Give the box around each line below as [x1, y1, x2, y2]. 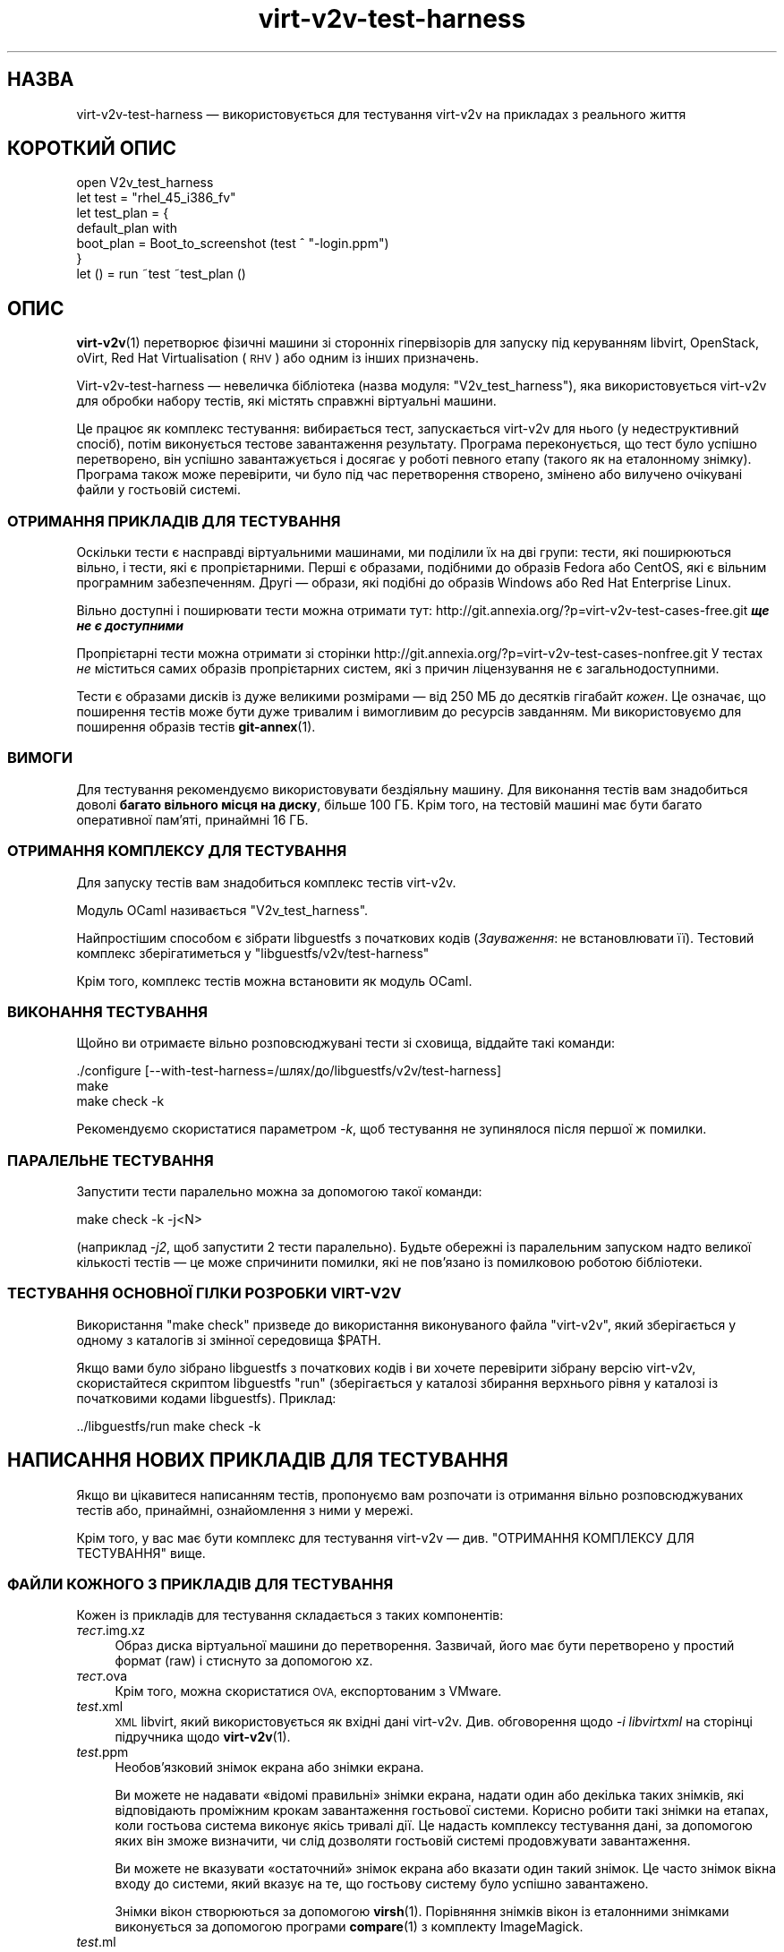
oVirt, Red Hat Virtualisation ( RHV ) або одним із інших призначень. [76, 350, 479, 366]
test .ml [76, 1934, 116, 1950]
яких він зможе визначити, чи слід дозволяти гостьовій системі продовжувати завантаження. [115, 1833, 691, 1849]
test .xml [76, 1699, 124, 1715]
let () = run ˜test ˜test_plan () [76, 266, 246, 282]
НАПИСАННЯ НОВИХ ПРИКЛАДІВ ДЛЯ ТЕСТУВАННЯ [7, 1449, 508, 1472]
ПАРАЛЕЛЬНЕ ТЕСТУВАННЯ [7, 1151, 214, 1169]
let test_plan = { [76, 205, 169, 221]
